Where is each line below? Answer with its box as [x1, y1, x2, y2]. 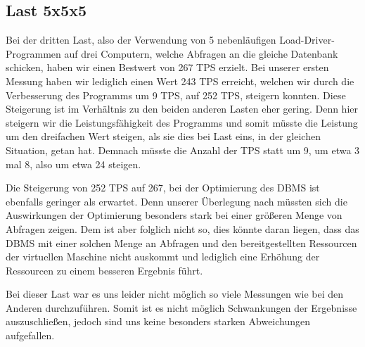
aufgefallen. [6, 328, 55, 343]
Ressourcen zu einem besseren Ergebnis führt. [6, 263, 203, 277]
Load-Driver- [279, 32, 335, 47]
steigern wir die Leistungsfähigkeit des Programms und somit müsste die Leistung [6, 115, 358, 130]
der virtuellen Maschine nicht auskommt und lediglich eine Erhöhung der [6, 249, 320, 264]
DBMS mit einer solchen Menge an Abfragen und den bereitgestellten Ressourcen [6, 235, 357, 250]
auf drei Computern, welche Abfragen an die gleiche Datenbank [64, 46, 338, 61]
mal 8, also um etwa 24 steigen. [6, 156, 141, 171]
